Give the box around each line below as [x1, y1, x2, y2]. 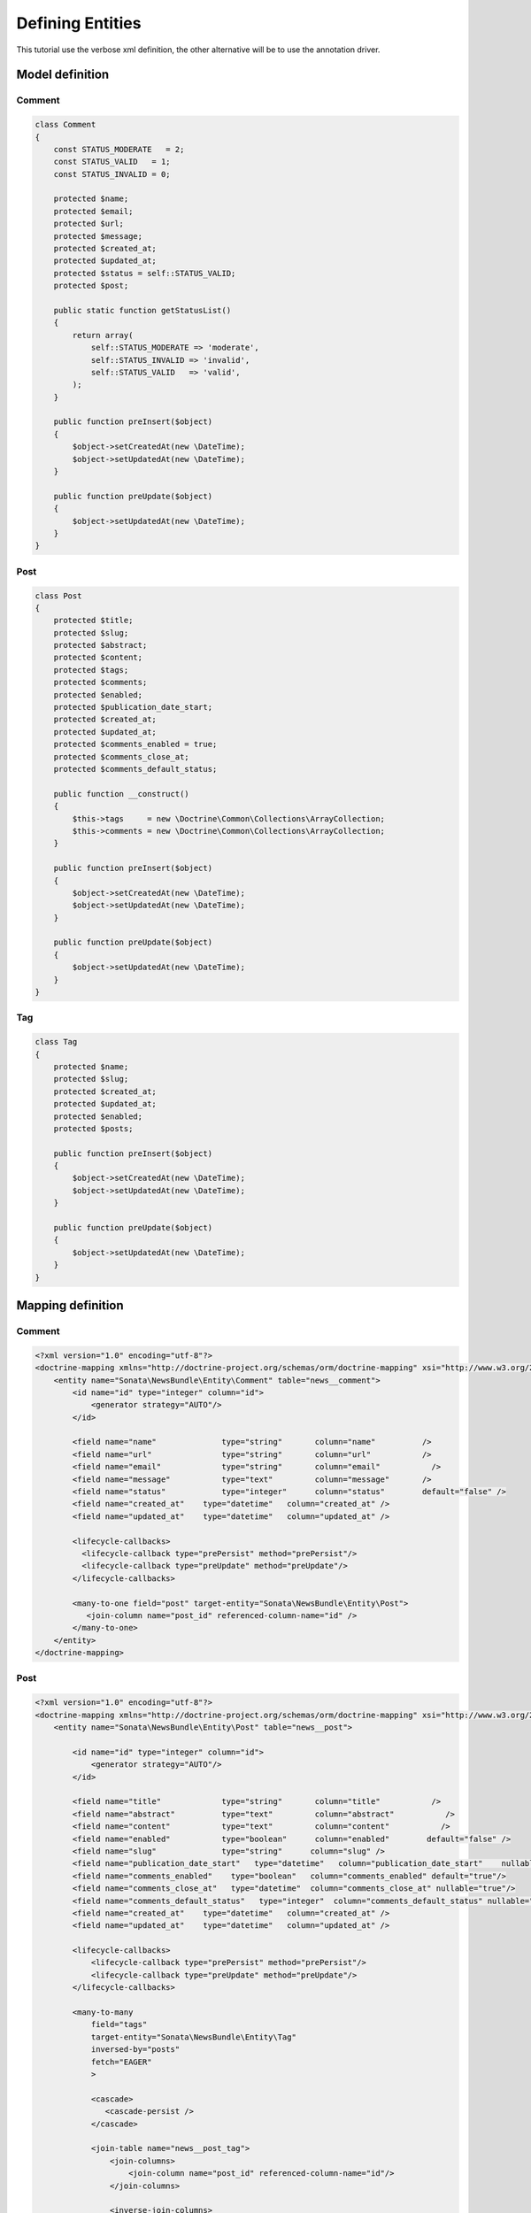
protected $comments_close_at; [53, 752, 189, 761]
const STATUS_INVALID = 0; [53, 169, 172, 179]
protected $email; [53, 206, 134, 216]
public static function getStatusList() [53, 305, 232, 315]
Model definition [16, 67, 110, 82]
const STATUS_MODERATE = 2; [53, 144, 185, 154]
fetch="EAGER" [90, 2056, 152, 2067]
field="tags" [90, 2019, 148, 2030]
